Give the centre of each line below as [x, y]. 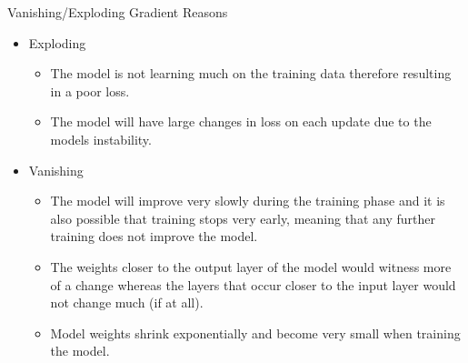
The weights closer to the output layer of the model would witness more [251, 266]
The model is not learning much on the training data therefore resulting [251, 73]
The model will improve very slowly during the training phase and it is [248, 201]
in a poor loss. [90, 91]
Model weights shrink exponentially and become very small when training [255, 333]
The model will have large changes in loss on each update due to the [241, 121]
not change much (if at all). [127, 302]
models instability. [101, 139]
